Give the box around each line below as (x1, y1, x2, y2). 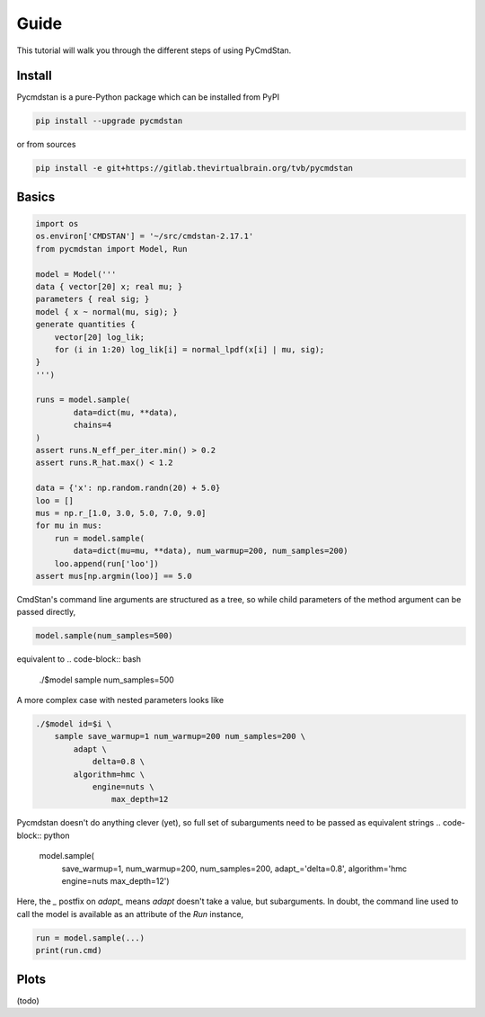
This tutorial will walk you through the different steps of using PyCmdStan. (16, 45, 292, 56)
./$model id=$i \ (35, 719, 112, 729)
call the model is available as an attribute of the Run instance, (16, 908, 244, 919)
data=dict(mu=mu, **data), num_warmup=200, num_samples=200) (73, 546, 348, 557)
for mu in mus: (35, 521, 102, 531)
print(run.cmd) (35, 945, 102, 956)
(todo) (16, 995, 40, 1006)
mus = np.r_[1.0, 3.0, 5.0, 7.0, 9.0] (35, 508, 207, 518)
